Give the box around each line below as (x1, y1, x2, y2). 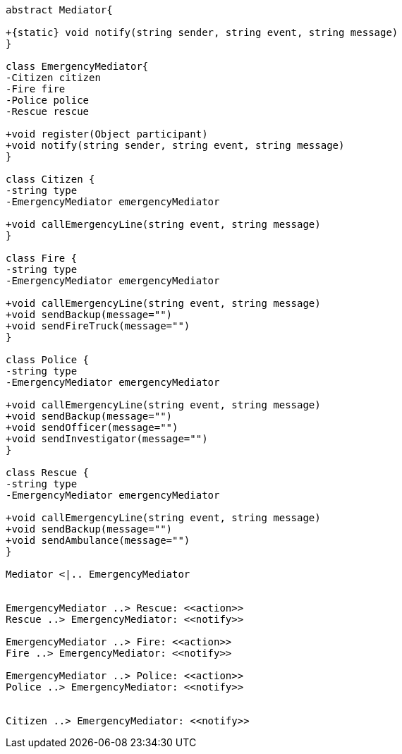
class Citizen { (6, 174, 95, 185)
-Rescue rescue (6, 106, 90, 117)
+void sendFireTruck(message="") (6, 320, 190, 332)
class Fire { (6, 253, 78, 264)
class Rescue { (6, 467, 90, 478)
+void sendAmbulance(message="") (6, 535, 190, 546)
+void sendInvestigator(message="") (6, 433, 208, 444)
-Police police (6, 95, 90, 106)
